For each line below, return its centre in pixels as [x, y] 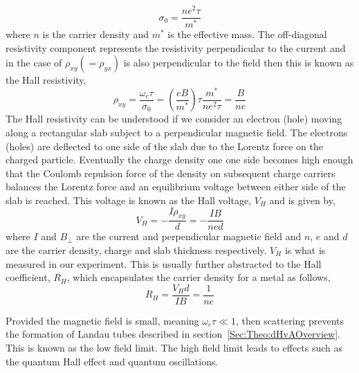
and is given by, [302, 200]
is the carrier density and [96, 34]
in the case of [34, 63]
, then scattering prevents [290, 320]
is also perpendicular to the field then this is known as [239, 63]
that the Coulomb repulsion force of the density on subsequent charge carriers [171, 173]
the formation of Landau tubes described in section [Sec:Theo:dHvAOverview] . [173, 334]
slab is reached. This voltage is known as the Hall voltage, [129, 200]
